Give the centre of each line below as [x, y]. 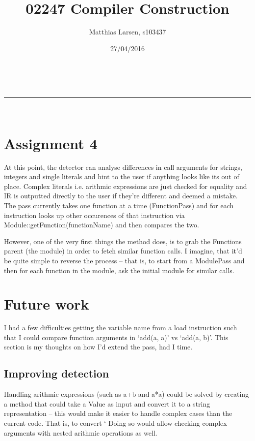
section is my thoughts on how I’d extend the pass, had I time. [98, 347]
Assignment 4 [51, 143]
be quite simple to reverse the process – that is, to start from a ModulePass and [124, 260]
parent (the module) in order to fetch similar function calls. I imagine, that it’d [123, 251]
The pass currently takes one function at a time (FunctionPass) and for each [119, 205]
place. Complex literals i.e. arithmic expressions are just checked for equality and [126, 186]
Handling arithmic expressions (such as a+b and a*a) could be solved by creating [127, 394]
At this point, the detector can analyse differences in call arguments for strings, [123, 167]
